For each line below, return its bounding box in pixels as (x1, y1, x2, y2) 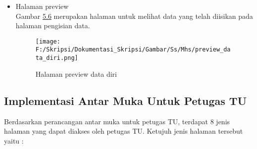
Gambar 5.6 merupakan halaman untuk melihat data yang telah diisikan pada (15, 10, 253, 21)
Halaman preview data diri (35, 68, 117, 79)
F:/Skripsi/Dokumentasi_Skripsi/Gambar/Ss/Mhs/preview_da (35, 46, 231, 53)
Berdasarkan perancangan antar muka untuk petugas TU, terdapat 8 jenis (4, 116, 230, 126)
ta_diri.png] (35, 54, 78, 62)
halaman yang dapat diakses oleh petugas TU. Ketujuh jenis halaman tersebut (4, 126, 243, 136)
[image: (35, 38, 60, 45)
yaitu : (4, 135, 24, 146)
